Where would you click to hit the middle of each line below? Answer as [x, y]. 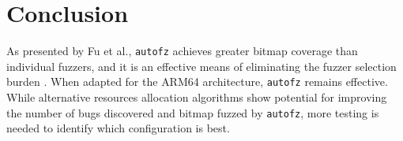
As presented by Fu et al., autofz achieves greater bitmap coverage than [182, 51]
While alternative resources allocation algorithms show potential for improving [197, 97]
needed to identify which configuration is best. [118, 128]
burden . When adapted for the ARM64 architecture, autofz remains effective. [197, 82]
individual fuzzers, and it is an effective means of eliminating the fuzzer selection [201, 66]
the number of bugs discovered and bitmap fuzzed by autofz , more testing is [193, 112]
